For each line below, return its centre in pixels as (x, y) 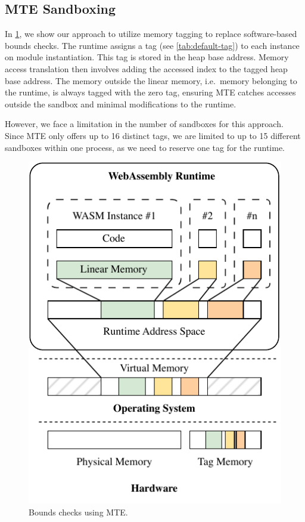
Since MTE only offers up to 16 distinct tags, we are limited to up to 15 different (153, 135)
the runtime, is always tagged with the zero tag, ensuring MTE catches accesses (150, 92)
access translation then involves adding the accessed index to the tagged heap (146, 68)
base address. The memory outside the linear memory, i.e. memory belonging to (151, 80)
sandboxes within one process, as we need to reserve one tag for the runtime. (145, 147)
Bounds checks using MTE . (78, 512)
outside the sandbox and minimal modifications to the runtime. (121, 104)
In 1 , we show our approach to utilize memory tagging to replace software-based (151, 34)
